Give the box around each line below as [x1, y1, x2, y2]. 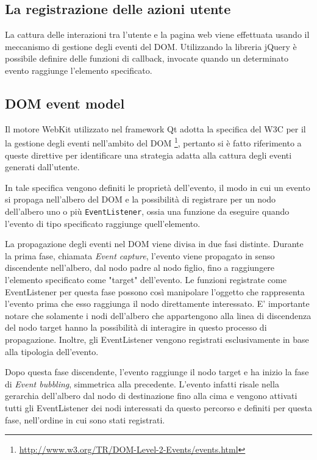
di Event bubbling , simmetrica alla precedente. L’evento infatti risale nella [5, 377, 279, 390]
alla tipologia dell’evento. [5, 345, 99, 358]
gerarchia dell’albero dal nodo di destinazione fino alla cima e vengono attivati [5, 389, 297, 402]
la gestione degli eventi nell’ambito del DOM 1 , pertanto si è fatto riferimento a [5, 135, 302, 149]
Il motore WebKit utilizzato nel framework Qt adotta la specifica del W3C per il [5, 122, 306, 135]
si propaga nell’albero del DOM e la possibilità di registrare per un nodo [5, 193, 276, 206]
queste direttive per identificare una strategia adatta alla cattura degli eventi [5, 148, 292, 161]
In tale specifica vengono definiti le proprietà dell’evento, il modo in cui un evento [5, 181, 310, 193]
